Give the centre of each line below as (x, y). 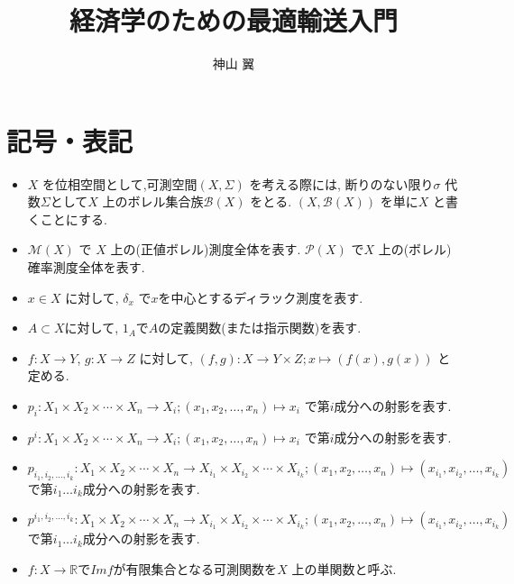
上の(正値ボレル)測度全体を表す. (206, 249)
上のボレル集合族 (153, 201)
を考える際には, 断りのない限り (341, 183)
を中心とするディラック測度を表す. (261, 297)
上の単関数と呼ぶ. (344, 568)
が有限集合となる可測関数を (195, 568)
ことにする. (73, 219)
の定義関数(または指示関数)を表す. (260, 328)
